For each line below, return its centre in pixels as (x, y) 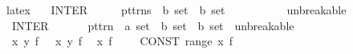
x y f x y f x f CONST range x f (122, 41)
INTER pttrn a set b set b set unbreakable (153, 25)
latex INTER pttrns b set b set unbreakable (176, 10)
